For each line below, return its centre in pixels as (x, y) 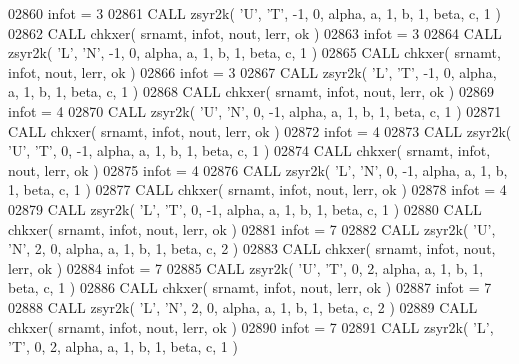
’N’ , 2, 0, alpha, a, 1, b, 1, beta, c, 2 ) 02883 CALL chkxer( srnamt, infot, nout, (252, 248)
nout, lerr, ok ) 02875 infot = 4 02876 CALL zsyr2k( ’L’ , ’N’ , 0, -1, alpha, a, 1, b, (258, 169)
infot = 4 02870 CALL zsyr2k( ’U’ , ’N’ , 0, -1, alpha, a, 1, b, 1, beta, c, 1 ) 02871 (255, 110)
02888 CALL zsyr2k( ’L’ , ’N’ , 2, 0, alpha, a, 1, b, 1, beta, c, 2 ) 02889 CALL (243, 306)
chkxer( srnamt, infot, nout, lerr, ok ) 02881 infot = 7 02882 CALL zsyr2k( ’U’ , (252, 228)
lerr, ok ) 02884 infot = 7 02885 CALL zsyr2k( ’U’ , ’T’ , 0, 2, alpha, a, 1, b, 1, (246, 267)
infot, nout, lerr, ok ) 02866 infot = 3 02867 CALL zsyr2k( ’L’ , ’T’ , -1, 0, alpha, (252, 71)
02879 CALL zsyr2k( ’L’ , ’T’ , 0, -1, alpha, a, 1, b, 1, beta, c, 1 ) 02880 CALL (245, 208)
